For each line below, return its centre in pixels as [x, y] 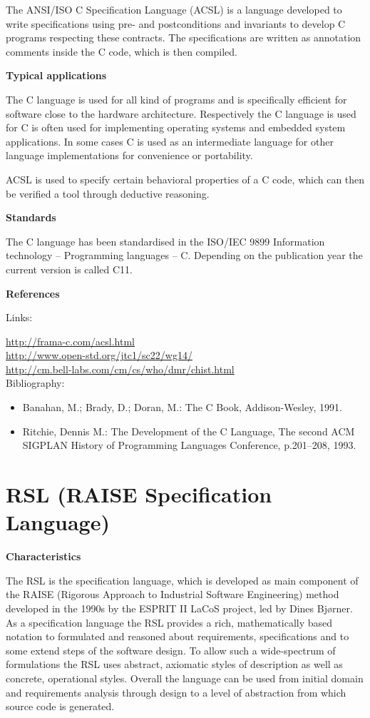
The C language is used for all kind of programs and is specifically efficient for [176, 99]
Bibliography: [35, 383]
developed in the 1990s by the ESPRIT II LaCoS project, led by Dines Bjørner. [179, 608]
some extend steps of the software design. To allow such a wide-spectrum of [171, 650]
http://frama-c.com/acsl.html [70, 341]
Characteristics [43, 556]
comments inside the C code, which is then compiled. [122, 51]
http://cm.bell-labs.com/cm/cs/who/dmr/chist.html [120, 369]
